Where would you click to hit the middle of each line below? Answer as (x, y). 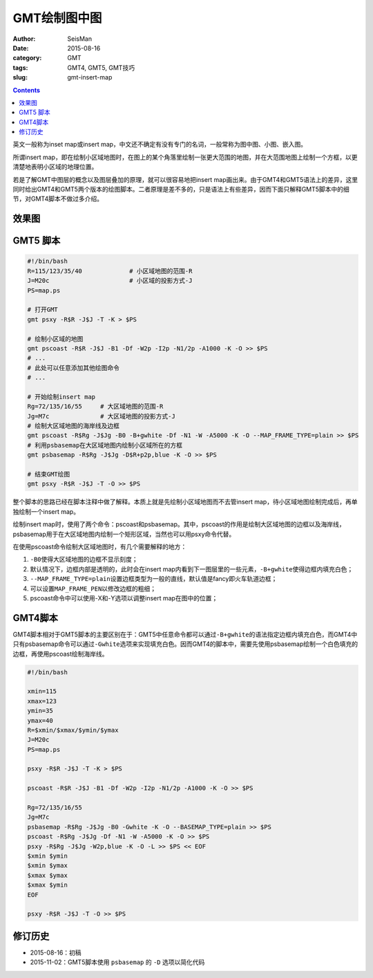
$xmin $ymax (48, 866)
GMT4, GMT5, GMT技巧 (101, 67)
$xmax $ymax (48, 875)
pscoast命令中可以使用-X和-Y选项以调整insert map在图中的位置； (124, 598)
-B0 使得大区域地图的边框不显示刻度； (84, 560)
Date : (21, 48)
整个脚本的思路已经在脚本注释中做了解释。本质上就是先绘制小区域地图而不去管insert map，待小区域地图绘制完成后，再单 (185, 502)
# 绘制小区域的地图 (55, 339)
